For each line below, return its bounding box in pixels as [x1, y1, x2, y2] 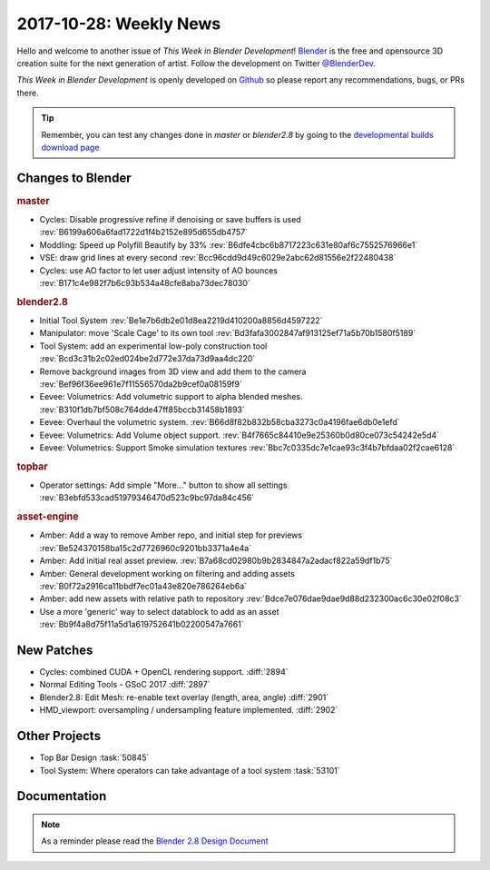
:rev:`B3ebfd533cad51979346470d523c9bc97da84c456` [39, 492, 254, 503]
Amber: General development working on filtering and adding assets [39, 568, 295, 578]
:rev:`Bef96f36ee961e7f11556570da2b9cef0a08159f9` [39, 379, 242, 390]
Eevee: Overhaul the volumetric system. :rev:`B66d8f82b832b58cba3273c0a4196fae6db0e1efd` [39, 417, 400, 428]
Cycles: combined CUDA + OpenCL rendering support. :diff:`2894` [39, 667, 289, 677]
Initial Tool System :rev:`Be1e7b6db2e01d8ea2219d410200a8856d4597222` [39, 315, 323, 326]
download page [41, 142, 100, 153]
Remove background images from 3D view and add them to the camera [39, 366, 307, 377]
